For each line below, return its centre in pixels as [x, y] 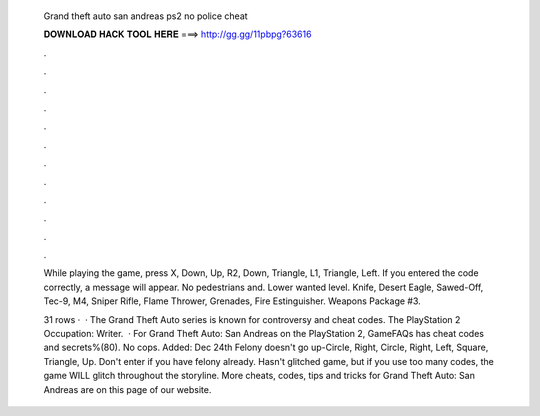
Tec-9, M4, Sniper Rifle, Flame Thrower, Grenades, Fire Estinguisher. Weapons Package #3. [232, 301]
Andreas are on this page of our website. [127, 389]
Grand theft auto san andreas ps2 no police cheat [146, 16]
